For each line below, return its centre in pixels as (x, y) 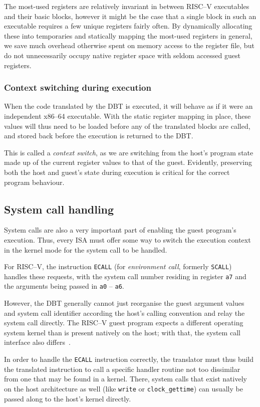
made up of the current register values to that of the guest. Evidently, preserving (128, 162)
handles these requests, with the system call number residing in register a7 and (125, 276)
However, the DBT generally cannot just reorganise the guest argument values (124, 303)
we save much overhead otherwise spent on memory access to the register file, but (129, 45)
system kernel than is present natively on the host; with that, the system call (122, 332)
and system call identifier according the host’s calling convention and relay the (124, 313)
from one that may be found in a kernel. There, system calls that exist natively (125, 379)
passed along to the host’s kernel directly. (68, 398)
